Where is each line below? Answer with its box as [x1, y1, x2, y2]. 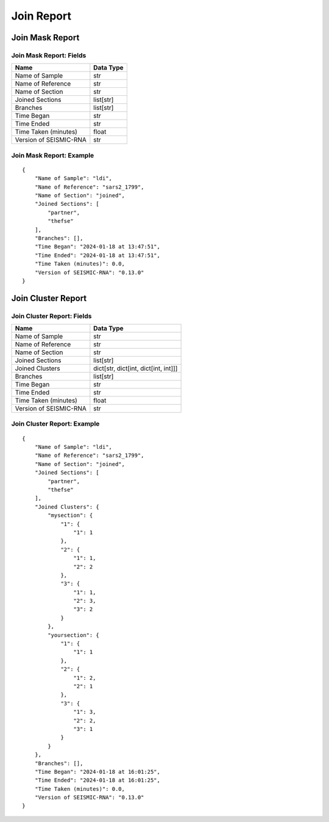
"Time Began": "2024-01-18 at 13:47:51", [34, 243, 161, 250]
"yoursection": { [48, 631, 100, 638]
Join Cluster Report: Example [11, 420, 100, 428]
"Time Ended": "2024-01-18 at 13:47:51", [34, 252, 161, 259]
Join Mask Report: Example [11, 151, 94, 159]
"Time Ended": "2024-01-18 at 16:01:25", [34, 777, 161, 784]
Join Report [11, 9, 71, 23]
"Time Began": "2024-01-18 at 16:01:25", [34, 768, 161, 775]
